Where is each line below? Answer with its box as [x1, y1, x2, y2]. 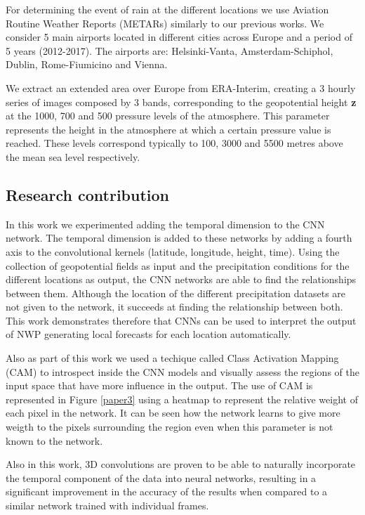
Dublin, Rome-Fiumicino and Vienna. [6, 57, 168, 72]
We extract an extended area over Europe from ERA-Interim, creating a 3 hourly [6, 80, 356, 95]
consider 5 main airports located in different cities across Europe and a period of [6, 30, 352, 44]
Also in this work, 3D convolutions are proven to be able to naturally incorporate [6, 457, 356, 471]
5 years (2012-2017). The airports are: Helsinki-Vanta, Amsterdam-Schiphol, [6, 43, 333, 58]
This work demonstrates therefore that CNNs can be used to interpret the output [6, 313, 357, 327]
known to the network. [6, 433, 103, 448]
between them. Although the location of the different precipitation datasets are [6, 285, 346, 300]
